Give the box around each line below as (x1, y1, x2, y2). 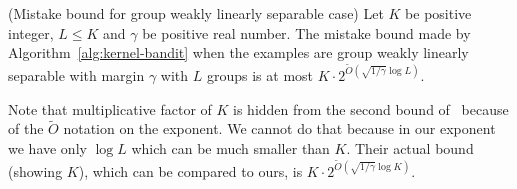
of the (8, 118, 44, 139)
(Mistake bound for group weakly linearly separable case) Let (8, 3, 384, 23)
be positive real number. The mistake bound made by (142, 22, 471, 43)
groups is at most (206, 64, 314, 85)
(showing (8, 160, 63, 181)
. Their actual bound (346, 137, 474, 158)
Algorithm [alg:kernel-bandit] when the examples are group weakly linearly (8, 42, 469, 63)
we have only (8, 137, 87, 158)
